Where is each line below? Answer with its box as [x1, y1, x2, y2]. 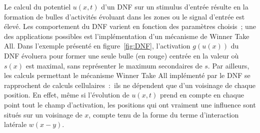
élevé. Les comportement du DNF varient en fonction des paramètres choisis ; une [4, 21, 256, 31]
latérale [4, 119, 27, 129]
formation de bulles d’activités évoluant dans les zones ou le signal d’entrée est [4, 11, 245, 21]
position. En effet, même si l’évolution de [4, 89, 129, 100]
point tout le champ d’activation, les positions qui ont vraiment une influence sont [4, 99, 256, 109]
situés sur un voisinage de [4, 109, 82, 119]
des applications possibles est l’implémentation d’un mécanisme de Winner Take [4, 30, 249, 41]
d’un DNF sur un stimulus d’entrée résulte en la [101, 1, 248, 11]
